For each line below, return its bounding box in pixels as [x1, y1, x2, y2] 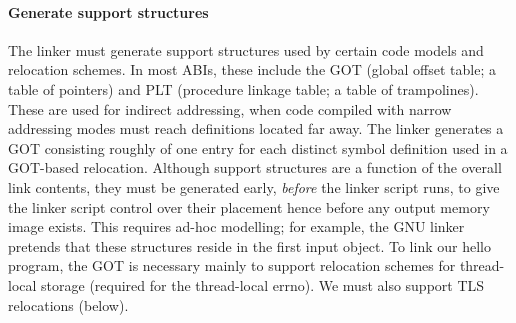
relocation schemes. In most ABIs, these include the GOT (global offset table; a [8, 59, 496, 80]
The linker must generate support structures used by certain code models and [8, 39, 484, 60]
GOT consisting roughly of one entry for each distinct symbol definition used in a [8, 137, 508, 158]
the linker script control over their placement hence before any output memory [8, 196, 490, 217]
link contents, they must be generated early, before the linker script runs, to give [8, 176, 500, 197]
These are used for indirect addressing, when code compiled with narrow [8, 98, 452, 119]
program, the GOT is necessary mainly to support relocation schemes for [8, 255, 456, 276]
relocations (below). [8, 294, 129, 315]
